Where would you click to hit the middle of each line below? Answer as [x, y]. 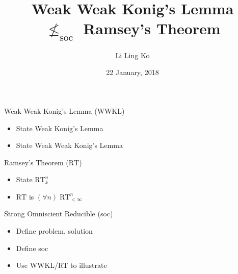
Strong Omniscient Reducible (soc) [59, 214]
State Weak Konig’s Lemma [60, 128]
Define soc [32, 248]
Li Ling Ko [133, 55]
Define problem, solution [54, 231]
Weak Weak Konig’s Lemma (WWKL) [64, 110]
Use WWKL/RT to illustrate [61, 265]
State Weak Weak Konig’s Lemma [69, 145]
